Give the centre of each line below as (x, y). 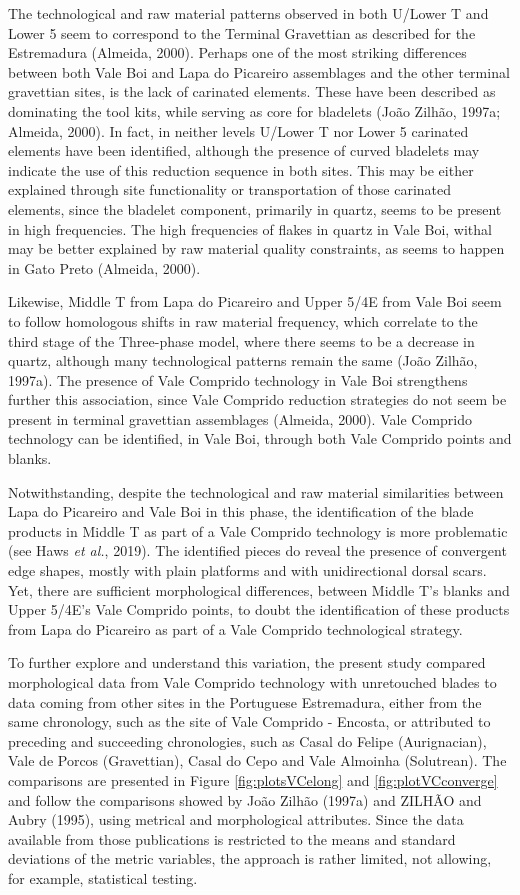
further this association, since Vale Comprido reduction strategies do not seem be (257, 399)
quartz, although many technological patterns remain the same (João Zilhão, (243, 360)
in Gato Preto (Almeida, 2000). (104, 267)
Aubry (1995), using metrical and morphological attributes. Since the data (236, 819)
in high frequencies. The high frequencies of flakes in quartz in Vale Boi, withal (250, 228)
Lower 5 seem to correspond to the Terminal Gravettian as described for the (242, 32)
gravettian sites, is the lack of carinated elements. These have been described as (252, 91)
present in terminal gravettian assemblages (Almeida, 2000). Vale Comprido (240, 418)
